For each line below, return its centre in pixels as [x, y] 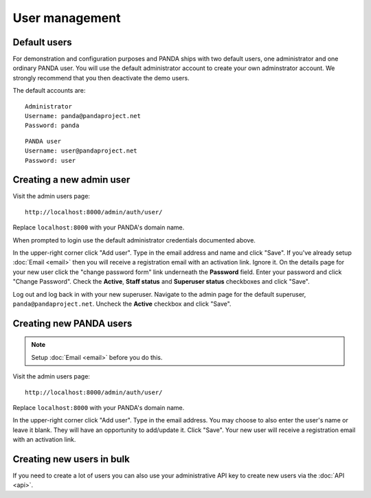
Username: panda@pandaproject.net [83, 116]
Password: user [50, 160]
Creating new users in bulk [71, 459]
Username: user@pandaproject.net [81, 151]
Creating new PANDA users [72, 323]
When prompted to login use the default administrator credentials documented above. [134, 240]
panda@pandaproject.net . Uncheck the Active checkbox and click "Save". [122, 304]
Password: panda [52, 126]
